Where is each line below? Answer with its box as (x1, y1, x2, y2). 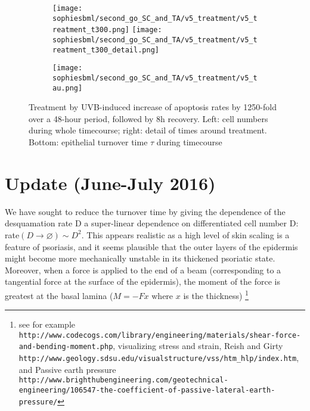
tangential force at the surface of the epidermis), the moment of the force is (5, 275, 280, 288)
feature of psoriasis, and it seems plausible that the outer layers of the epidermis (5, 240, 298, 253)
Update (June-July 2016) (5, 170, 216, 195)
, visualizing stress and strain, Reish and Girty (113, 340, 283, 352)
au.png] (52, 83, 83, 92)
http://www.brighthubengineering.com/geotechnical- (18, 376, 228, 385)
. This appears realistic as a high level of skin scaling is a (81, 228, 290, 241)
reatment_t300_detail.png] (52, 45, 159, 54)
